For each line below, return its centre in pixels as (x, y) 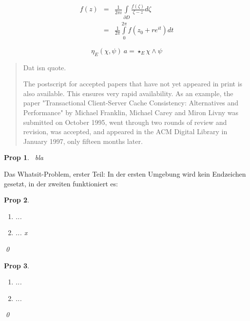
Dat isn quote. (45, 67)
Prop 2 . (17, 200)
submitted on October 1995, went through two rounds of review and (125, 122)
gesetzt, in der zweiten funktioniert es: (61, 183)
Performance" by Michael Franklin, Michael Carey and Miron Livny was (131, 112)
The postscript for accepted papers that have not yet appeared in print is (133, 84)
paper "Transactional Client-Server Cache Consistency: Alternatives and (131, 103)
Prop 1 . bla (24, 157)
